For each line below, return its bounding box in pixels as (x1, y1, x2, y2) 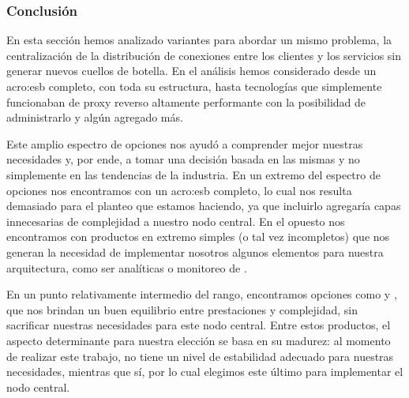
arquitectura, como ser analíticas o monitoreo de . (6, 259, 247, 276)
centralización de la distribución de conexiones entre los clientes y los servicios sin (6, 47, 402, 63)
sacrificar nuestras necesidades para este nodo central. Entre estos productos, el (6, 317, 391, 333)
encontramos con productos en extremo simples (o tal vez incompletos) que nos (6, 228, 390, 245)
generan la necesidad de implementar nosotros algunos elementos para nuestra (6, 243, 384, 260)
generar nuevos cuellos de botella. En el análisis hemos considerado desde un (6, 62, 377, 79)
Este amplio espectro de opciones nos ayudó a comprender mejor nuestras (6, 135, 363, 152)
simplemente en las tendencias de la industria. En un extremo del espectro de (6, 166, 381, 182)
